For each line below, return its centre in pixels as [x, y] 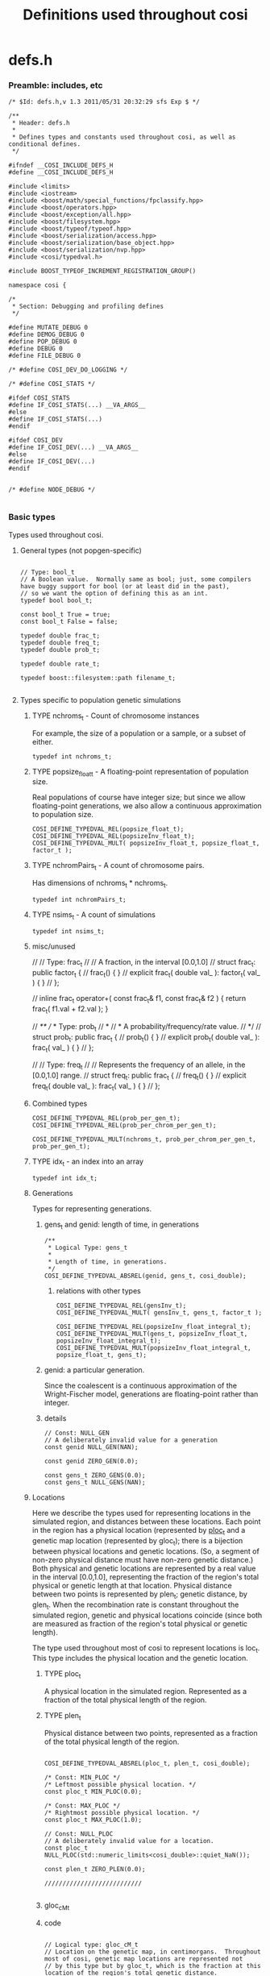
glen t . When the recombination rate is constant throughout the [135, 1605]
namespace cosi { [37, 285]
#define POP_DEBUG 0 [43, 342]
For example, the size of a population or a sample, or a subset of [139, 733]
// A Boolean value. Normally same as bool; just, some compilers [135, 579]
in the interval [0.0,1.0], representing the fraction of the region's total [145, 1576]
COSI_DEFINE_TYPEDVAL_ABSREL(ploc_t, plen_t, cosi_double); [147, 1763]
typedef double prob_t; [60, 650]
